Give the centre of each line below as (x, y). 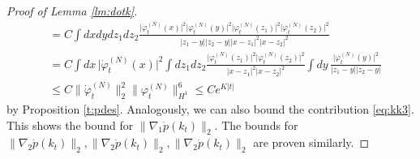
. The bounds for (256, 125)
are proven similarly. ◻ (311, 142)
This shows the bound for (70, 125)
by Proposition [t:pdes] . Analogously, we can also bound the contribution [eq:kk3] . (210, 108)
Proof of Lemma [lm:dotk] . (72, 11)
